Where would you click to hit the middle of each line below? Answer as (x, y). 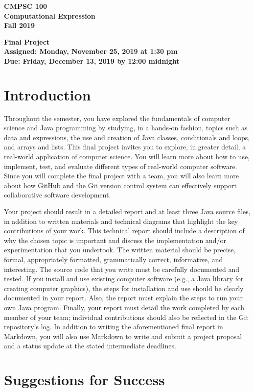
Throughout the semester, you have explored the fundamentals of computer (117, 118)
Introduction (47, 94)
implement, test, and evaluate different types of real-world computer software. (121, 166)
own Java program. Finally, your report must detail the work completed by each (124, 307)
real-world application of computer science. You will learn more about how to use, (127, 157)
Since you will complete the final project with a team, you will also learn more (122, 176)
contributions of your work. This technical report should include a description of (124, 231)
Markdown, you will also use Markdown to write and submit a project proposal (123, 336)
